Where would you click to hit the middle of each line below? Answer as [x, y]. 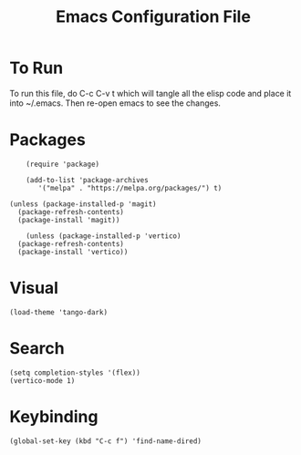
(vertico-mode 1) [42, 380]
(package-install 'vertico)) [73, 252]
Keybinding [54, 416]
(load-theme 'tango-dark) [58, 312]
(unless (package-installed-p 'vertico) [104, 236]
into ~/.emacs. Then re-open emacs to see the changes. [115, 103]
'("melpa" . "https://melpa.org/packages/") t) [130, 188]
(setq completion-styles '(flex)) [75, 372]
